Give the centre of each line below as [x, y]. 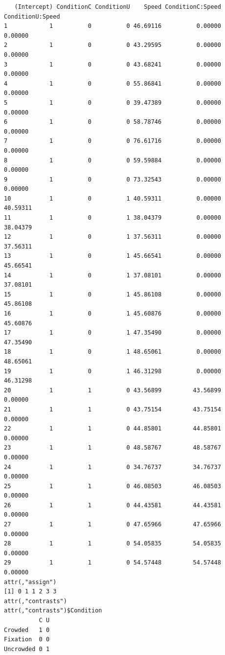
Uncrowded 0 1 [27, 649]
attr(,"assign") [30, 582]
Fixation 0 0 [27, 640]
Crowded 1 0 [27, 630]
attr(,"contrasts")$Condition [53, 611]
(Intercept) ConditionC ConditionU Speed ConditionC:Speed [118, 7]
